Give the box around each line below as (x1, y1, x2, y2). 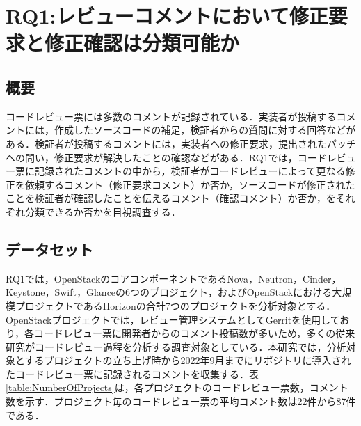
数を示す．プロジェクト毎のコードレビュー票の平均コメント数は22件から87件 (6, 394, 356, 409)
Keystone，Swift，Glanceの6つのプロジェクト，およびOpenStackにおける (6, 285, 332, 299)
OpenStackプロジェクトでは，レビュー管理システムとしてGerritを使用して (6, 312, 340, 326)
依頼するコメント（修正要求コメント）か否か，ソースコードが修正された (24, 177, 355, 191)
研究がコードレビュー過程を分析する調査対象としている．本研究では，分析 (6, 339, 346, 354)
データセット (6, 238, 93, 260)
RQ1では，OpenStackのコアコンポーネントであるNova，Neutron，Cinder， (6, 271, 342, 285)
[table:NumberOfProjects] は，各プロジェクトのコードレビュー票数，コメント (6, 380, 348, 395)
